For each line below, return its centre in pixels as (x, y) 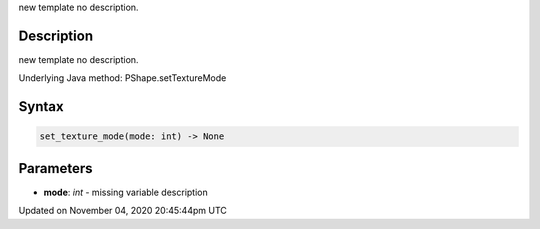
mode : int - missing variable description (126, 192)
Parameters (55, 168)
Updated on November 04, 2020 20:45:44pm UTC (122, 211)
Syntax (41, 106)
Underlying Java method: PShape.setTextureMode (122, 78)
